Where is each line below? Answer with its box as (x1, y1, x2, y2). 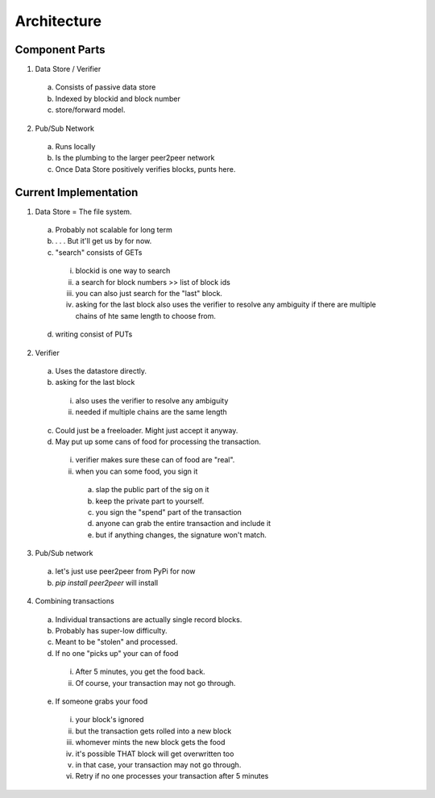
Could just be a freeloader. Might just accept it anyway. (55, 425, 238, 435)
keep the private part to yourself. (95, 496, 205, 506)
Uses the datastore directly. (55, 366, 147, 375)
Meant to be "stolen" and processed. (55, 637, 178, 647)
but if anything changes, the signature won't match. (95, 529, 267, 540)
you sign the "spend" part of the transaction (95, 507, 242, 516)
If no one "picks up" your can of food (55, 648, 179, 658)
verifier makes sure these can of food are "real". (75, 455, 235, 465)
